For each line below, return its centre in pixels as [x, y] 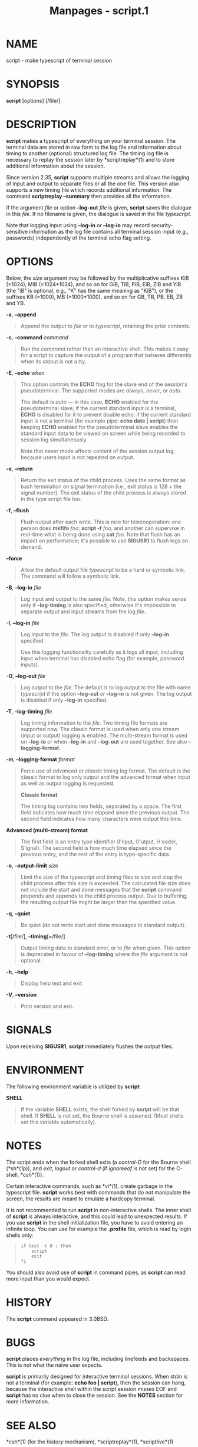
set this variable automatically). [58, 1122]
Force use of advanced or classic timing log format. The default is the [105, 771]
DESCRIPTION [41, 125]
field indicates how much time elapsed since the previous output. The [105, 812]
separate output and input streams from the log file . [83, 611]
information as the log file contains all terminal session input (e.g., [109, 231]
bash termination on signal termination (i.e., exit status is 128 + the [101, 486]
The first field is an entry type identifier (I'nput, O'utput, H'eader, [99, 842]
